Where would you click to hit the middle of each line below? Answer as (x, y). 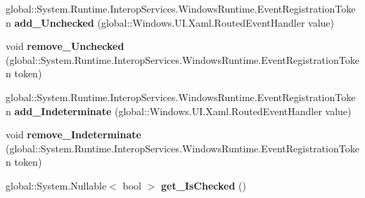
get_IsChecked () (204, 185)
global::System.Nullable (56, 185)
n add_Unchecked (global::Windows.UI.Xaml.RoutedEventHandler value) (170, 22)
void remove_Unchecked (65, 46)
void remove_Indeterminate (73, 134)
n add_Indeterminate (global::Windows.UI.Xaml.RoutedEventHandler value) (179, 111)
